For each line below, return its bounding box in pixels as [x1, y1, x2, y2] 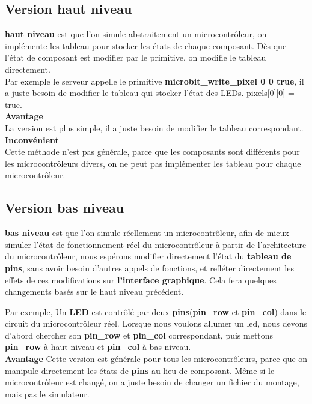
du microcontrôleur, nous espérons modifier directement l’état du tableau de [5, 250, 292, 262]
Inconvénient [5, 133, 59, 146]
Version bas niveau [5, 198, 124, 217]
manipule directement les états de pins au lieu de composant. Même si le [5, 364, 275, 376]
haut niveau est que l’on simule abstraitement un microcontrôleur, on [5, 28, 267, 40]
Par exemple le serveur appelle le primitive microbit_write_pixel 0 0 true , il [5, 74, 304, 87]
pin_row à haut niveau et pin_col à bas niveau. [5, 340, 191, 353]
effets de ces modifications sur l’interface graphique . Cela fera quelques [5, 273, 277, 286]
